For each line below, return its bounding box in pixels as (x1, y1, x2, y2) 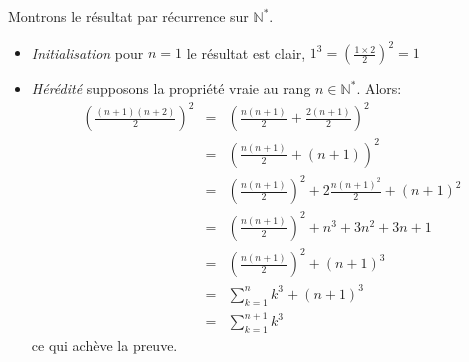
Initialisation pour (31, 42, 144, 63)
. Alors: (356, 78, 402, 99)
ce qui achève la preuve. (31, 335, 178, 355)
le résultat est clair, (186, 42, 306, 63)
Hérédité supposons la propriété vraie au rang (31, 78, 311, 99)
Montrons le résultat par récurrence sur (8, 6, 249, 26)
